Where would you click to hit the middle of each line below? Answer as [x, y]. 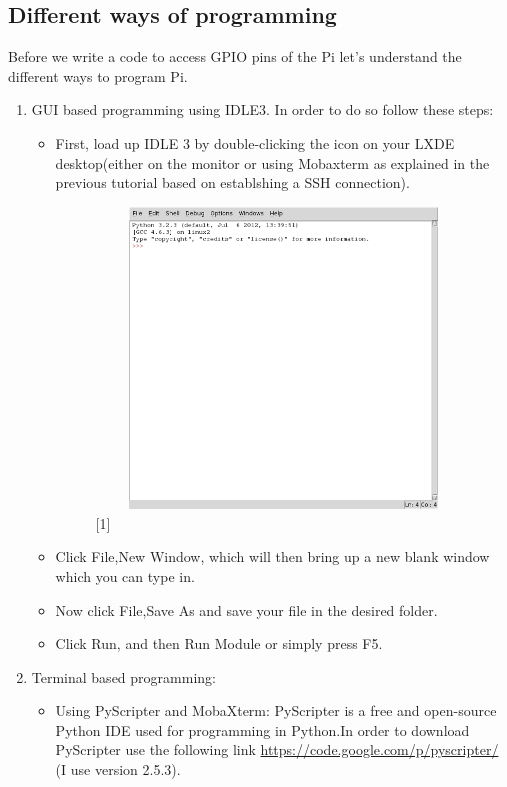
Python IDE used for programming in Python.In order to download [262, 729]
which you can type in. [125, 575]
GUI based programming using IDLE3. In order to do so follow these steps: [262, 109]
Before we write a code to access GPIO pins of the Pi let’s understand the [235, 56]
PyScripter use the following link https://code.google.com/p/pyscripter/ [277, 749]
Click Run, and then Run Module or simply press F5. [219, 643]
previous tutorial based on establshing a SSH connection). [232, 182]
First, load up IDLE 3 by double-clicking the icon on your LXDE [255, 142]
